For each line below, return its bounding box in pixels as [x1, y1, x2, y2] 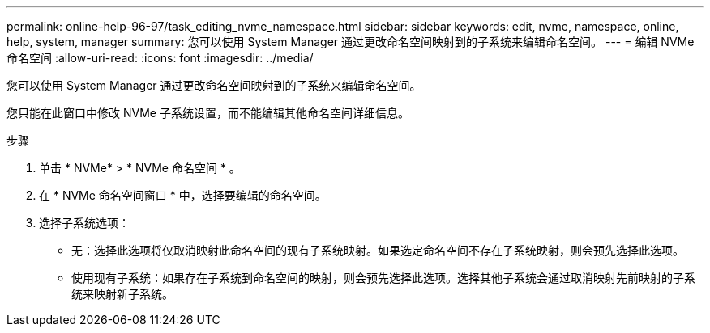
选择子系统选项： [39, 216, 130, 230]
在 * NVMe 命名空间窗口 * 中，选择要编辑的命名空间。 [39, 188, 327, 202]
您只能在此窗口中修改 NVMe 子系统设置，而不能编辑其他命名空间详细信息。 [6, 106, 409, 120]
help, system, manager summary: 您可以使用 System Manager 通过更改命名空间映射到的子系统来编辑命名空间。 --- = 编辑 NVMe [6, 35, 695, 48]
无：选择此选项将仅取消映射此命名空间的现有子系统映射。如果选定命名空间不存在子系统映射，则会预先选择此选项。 [71, 243, 684, 257]
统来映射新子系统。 [71, 287, 173, 301]
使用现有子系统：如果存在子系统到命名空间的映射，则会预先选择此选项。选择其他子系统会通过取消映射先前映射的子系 [71, 271, 695, 285]
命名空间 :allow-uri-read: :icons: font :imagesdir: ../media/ [6, 51, 314, 65]
